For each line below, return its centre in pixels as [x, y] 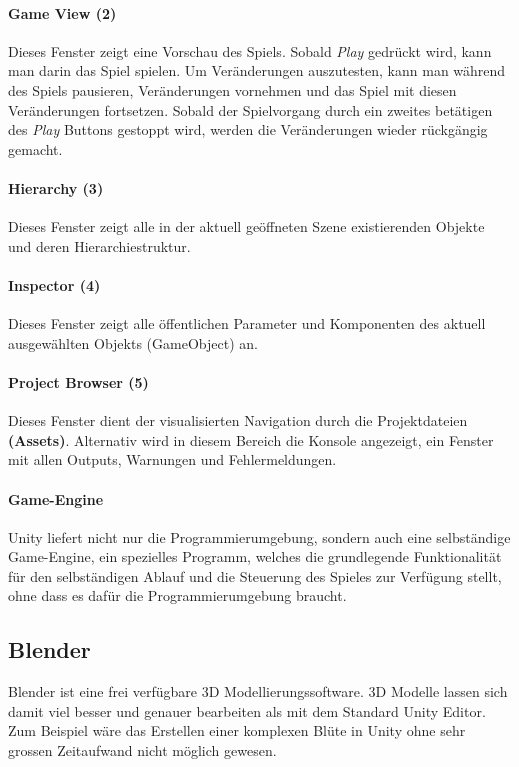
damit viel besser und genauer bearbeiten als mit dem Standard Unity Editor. [247, 710]
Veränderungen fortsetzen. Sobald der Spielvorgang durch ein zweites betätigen [250, 109]
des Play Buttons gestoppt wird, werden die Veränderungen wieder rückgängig [248, 129]
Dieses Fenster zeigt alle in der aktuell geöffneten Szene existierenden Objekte [246, 226]
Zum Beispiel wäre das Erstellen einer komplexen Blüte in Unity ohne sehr [237, 730]
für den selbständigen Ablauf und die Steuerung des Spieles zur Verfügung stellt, [255, 575]
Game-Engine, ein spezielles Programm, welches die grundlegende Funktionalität [255, 556]
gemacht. [35, 148]
